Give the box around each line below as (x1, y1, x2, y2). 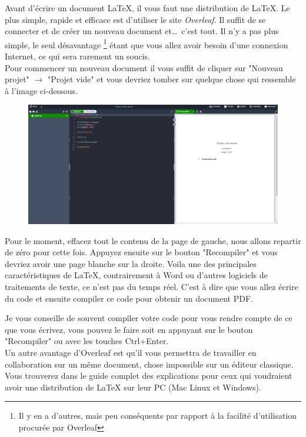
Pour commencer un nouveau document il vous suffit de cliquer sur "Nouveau (5, 61, 283, 74)
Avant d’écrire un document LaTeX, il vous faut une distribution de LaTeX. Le (5, 2, 290, 14)
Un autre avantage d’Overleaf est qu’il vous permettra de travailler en (5, 346, 257, 359)
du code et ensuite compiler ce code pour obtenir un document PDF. (5, 292, 253, 304)
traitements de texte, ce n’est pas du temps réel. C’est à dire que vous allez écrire (5, 281, 298, 293)
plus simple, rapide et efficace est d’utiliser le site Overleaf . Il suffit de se (5, 13, 266, 25)
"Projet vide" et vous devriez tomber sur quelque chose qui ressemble (47, 73, 296, 85)
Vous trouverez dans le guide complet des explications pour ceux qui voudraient (5, 369, 292, 382)
